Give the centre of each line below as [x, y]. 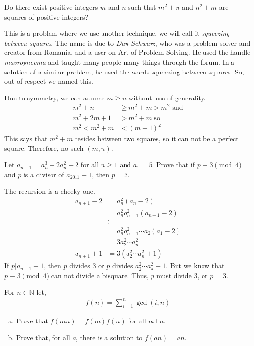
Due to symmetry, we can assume [55, 97]
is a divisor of [44, 174]
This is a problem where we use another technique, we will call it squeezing [117, 33]
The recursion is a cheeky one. [50, 191]
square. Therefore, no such [44, 148]
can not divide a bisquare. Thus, [100, 275]
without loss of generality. [167, 97]
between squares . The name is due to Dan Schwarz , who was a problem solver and [127, 42]
